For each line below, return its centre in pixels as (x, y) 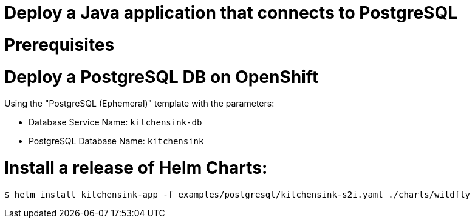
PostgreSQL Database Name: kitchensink (116, 141)
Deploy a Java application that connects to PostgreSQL (231, 13)
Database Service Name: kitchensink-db (115, 122)
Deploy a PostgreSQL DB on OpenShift (162, 77)
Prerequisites (60, 45)
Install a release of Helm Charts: (136, 168)
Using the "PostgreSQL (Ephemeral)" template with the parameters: (139, 104)
